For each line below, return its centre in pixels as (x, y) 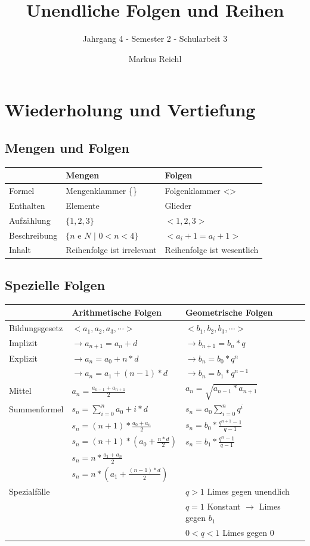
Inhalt (20, 250)
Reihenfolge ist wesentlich (212, 250)
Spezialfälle (30, 491)
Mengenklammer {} (102, 191)
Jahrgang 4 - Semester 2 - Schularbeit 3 (155, 38)
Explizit (24, 358)
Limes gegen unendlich (248, 491)
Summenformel (36, 409)
